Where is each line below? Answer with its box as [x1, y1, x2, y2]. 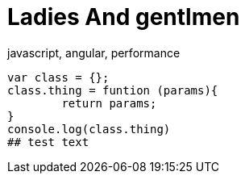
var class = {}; [7, 70, 110, 84]
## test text [7, 135, 89, 149]
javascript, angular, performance [7, 45, 181, 60]
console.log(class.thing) [7, 122, 171, 136]
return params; [61, 96, 157, 110]
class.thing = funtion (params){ [7, 83, 218, 97]
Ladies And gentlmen [7, 3, 240, 31]
